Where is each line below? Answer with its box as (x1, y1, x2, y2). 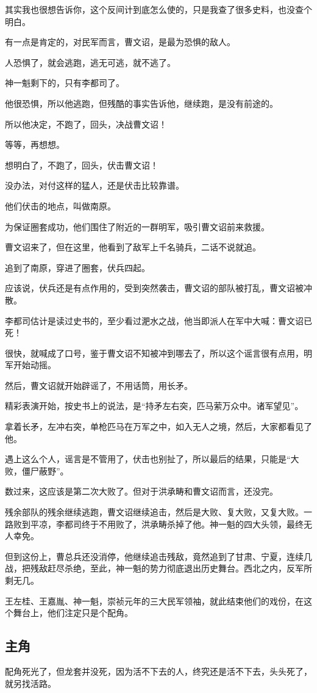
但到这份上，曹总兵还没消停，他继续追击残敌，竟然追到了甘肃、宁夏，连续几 (5, 550, 312, 562)
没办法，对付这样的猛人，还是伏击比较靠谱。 (5, 179, 184, 192)
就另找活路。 (5, 677, 56, 689)
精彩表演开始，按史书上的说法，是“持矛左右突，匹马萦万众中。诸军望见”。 (5, 399, 304, 412)
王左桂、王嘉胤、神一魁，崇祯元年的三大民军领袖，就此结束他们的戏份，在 (5, 594, 304, 607)
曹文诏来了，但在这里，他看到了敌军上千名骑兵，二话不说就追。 (5, 241, 261, 253)
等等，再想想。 (5, 138, 65, 151)
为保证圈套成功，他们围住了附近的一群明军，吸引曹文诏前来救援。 (5, 220, 269, 233)
